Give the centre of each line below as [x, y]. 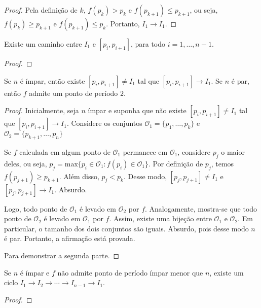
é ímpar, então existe [52, 80]
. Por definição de [176, 163]
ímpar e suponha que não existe [137, 110]
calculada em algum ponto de [65, 151]
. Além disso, [79, 176]
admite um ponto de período [73, 93]
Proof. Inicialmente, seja [42, 110]
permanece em [145, 151]
